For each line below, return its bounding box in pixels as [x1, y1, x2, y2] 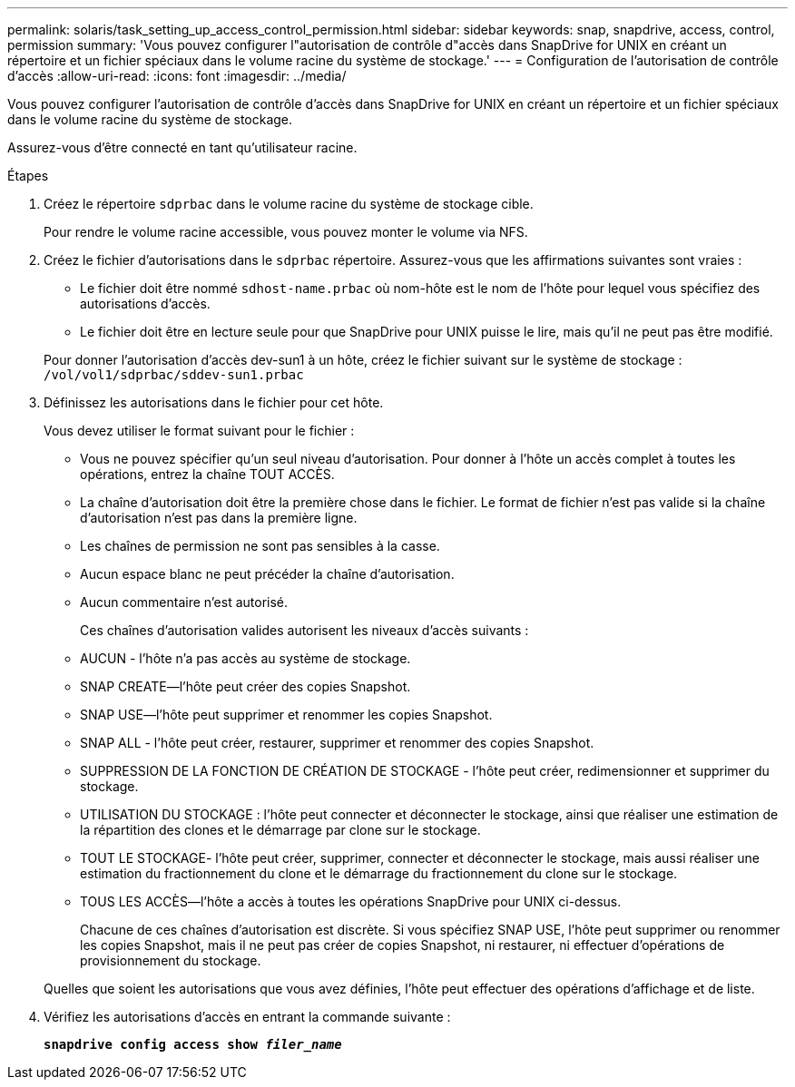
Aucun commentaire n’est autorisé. [80, 594, 289, 610]
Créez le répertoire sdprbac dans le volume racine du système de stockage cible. [44, 196, 534, 211]
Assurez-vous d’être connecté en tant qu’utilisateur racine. [7, 140, 358, 155]
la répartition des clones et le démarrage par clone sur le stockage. [80, 822, 481, 837]
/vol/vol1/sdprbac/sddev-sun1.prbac [44, 367, 304, 382]
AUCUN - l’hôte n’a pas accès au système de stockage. [80, 651, 411, 666]
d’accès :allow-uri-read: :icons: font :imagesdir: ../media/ [7, 68, 347, 83]
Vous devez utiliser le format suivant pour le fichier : [44, 423, 355, 438]
